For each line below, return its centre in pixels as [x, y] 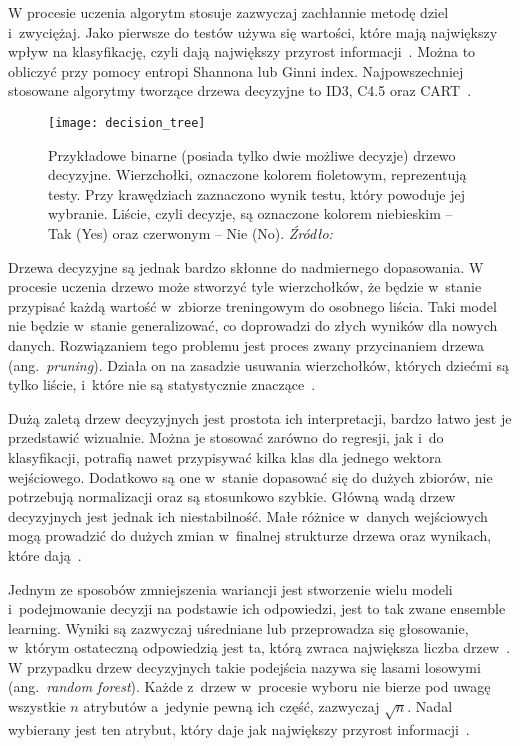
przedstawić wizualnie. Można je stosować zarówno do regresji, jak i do [226, 437]
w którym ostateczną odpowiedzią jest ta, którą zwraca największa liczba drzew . [259, 647]
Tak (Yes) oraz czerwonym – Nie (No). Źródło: [190, 233]
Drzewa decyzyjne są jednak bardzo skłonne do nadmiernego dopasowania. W [246, 266]
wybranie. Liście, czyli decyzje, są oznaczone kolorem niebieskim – [250, 213]
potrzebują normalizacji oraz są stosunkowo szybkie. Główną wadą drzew [232, 496]
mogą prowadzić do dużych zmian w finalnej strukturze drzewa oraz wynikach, [250, 535]
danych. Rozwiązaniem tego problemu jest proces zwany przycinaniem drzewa [246, 344]
